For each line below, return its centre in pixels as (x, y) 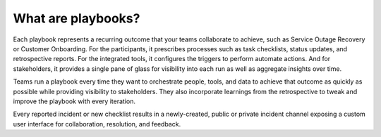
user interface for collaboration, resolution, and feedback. (97, 124)
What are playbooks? (77, 18)
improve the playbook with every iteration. (74, 101)
